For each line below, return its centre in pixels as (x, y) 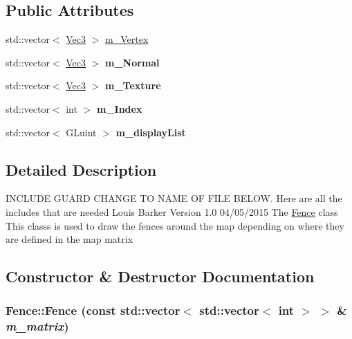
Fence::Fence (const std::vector (93, 310)
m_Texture (133, 85)
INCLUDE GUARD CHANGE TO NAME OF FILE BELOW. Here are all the (174, 198)
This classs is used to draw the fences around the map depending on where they (175, 225)
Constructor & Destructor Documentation (160, 276)
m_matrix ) (37, 326)
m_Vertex (127, 39)
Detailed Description (81, 169)
